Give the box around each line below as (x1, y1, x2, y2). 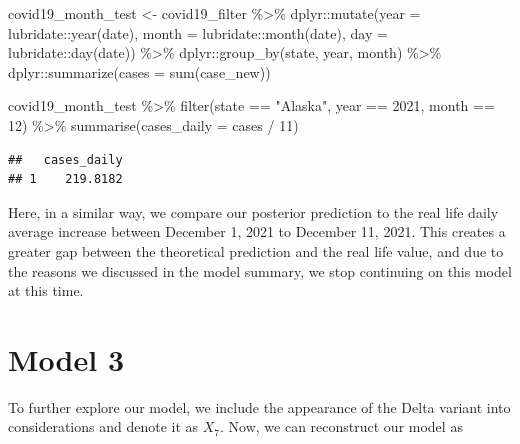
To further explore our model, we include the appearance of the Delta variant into (8, 396, 511, 417)
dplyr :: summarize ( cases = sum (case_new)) (8, 61, 271, 82)
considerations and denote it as (8, 416, 199, 437)
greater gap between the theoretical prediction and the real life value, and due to (8, 240, 504, 261)
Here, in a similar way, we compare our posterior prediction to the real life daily (8, 201, 499, 222)
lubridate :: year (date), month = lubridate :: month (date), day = (8, 22, 388, 43)
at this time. (8, 280, 84, 301)
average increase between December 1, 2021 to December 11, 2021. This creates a (8, 221, 506, 242)
